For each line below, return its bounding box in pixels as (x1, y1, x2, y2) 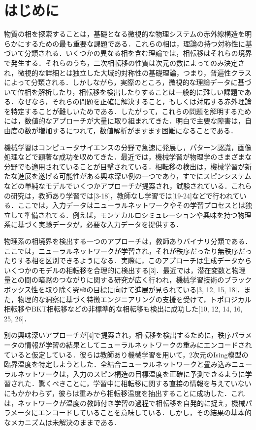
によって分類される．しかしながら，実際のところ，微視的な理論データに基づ (4, 77, 252, 87)
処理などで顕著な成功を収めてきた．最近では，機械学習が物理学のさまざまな (4, 152, 252, 162)
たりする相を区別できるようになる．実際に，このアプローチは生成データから (4, 255, 252, 266)
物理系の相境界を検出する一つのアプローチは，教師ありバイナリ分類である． (4, 236, 252, 246)
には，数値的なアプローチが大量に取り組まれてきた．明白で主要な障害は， (4, 116, 245, 126)
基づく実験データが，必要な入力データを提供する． (17, 219, 183, 230)
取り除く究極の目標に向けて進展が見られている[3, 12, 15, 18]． (45, 284, 244, 294)
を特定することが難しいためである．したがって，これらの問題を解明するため (4, 106, 252, 116)
